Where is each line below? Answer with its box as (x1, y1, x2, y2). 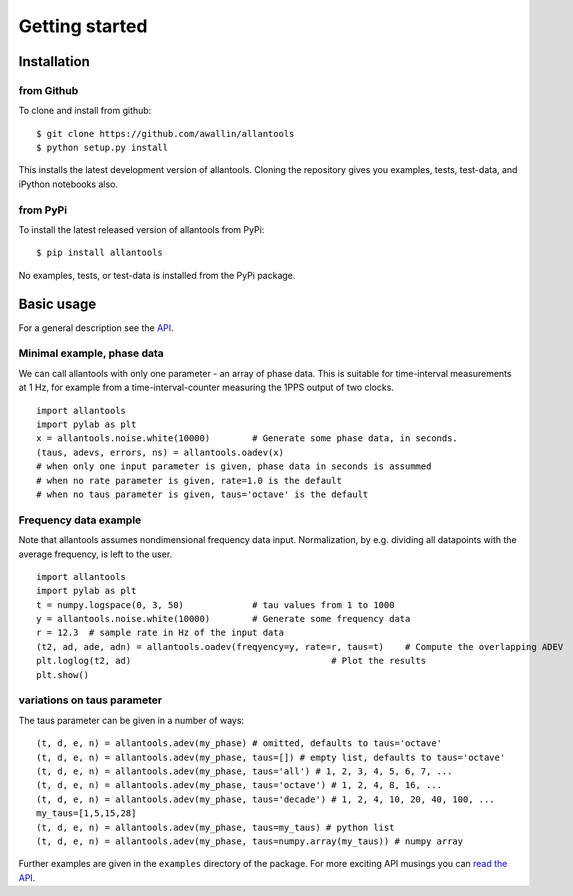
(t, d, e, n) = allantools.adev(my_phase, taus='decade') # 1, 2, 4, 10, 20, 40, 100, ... (36, 793, 495, 805)
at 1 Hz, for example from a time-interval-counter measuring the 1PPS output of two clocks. (18, 381, 395, 394)
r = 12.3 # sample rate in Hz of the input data (36, 627, 285, 639)
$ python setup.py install (36, 142, 169, 154)
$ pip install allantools (36, 247, 164, 259)
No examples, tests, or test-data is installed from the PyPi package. (18, 269, 296, 281)
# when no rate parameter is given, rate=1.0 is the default (36, 475, 342, 486)
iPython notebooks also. (18, 178, 119, 190)
